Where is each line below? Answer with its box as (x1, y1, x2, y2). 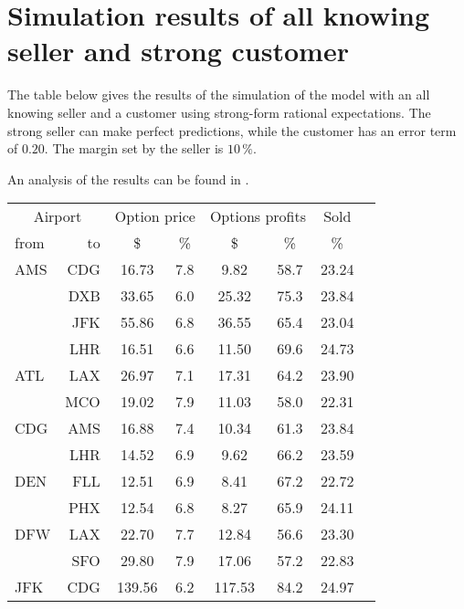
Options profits (209, 205, 307, 227)
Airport (33, 205, 82, 227)
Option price (114, 205, 195, 227)
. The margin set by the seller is (44, 139, 224, 158)
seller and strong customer (7, 32, 349, 69)
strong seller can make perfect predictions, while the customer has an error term (7, 121, 457, 140)
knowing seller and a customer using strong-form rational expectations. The (7, 102, 431, 121)
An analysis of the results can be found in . (7, 169, 249, 188)
